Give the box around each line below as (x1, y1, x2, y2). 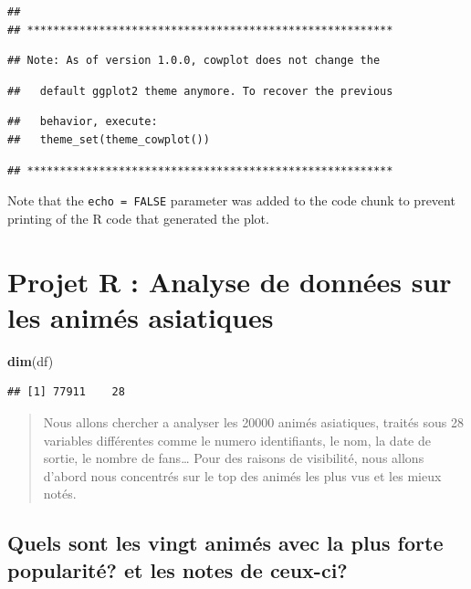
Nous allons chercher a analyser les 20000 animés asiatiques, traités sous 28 (43, 412, 464, 431)
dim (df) (7, 351, 54, 370)
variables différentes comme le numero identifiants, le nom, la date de (43, 430, 431, 449)
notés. (43, 484, 77, 503)
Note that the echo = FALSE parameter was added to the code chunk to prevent (7, 191, 455, 210)
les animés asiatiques (7, 298, 274, 335)
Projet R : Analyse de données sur (7, 262, 452, 300)
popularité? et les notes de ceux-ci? (7, 555, 348, 584)
